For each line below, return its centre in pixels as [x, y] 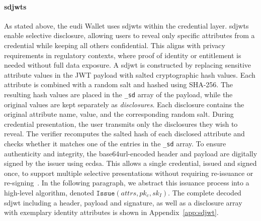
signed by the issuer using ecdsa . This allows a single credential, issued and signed [130, 163]
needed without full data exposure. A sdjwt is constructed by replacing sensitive [127, 65]
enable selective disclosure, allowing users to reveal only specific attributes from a [129, 35]
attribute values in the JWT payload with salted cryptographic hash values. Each [130, 74]
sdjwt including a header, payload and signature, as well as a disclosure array [123, 202]
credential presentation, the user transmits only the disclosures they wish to [121, 124]
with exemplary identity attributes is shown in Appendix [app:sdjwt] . [111, 212]
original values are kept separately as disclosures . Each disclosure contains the [124, 104]
